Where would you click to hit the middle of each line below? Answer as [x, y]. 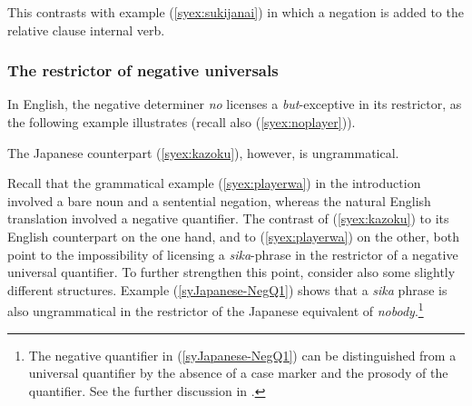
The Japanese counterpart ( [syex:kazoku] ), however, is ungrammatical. [203, 152]
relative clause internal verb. [86, 30]
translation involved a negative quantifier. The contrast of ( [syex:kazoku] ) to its [228, 218]
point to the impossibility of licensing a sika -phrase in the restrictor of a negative [233, 254]
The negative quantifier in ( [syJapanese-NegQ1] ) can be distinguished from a [242, 355]
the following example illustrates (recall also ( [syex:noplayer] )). [182, 122]
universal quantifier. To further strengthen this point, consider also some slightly [231, 272]
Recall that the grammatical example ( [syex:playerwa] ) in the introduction [214, 183]
